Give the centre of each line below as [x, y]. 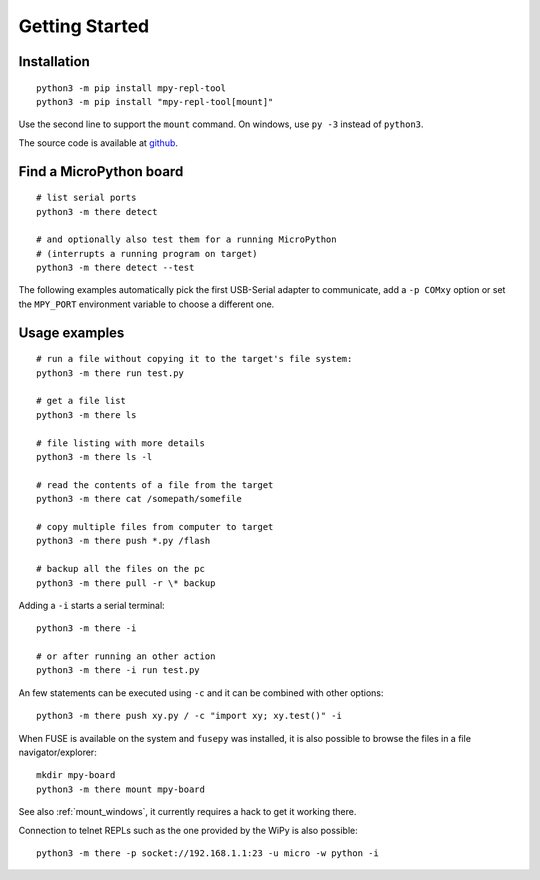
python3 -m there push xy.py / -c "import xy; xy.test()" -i [189, 716]
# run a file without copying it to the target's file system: [194, 359]
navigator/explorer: [57, 752]
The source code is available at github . [98, 142]
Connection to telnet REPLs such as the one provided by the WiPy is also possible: [188, 830]
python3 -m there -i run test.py [118, 670]
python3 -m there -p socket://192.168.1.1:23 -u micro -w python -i [207, 853]
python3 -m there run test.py [110, 373]
